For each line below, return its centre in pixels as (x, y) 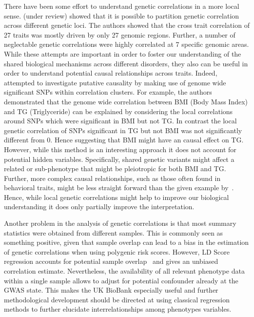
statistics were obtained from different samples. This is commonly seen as (114, 232)
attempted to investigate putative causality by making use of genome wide (115, 82)
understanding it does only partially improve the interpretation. (99, 207)
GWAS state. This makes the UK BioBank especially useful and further (111, 290)
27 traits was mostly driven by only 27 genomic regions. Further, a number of (120, 34)
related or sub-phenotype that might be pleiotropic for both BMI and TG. (115, 168)
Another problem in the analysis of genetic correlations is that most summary (120, 223)
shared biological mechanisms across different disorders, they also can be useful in (126, 63)
